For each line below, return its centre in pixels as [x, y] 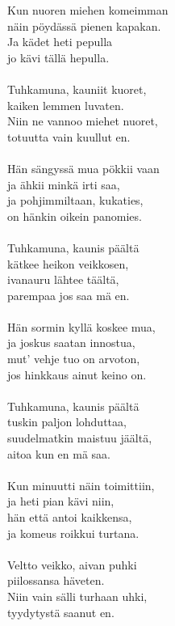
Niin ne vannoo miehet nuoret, [83, 121]
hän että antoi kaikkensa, [70, 517]
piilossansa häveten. [56, 580]
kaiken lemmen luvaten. [66, 105]
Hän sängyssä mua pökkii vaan [83, 168]
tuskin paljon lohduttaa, [67, 422]
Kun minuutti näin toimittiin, [81, 485]
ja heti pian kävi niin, [61, 501]
